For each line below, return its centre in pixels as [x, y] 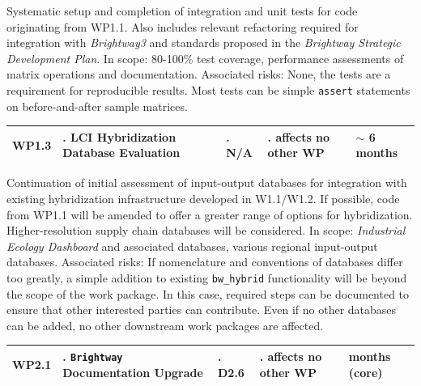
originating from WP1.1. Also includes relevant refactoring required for [183, 26]
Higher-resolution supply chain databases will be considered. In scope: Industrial [206, 230]
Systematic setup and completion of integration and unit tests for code [182, 11]
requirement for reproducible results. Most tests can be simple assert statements [208, 89]
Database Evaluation [121, 153]
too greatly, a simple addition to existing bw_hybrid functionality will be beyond [207, 277]
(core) [366, 372]
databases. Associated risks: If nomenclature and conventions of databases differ [205, 262]
